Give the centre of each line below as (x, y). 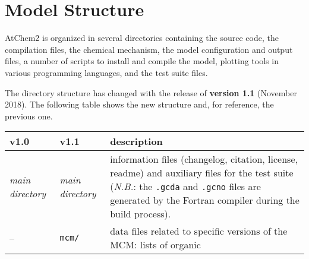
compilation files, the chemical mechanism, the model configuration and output (149, 49)
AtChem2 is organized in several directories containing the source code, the (142, 38)
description (136, 141)
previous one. (29, 116)
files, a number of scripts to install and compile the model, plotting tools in (142, 61)
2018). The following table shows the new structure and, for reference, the (139, 104)
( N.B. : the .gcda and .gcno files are (185, 187)
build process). (141, 214)
